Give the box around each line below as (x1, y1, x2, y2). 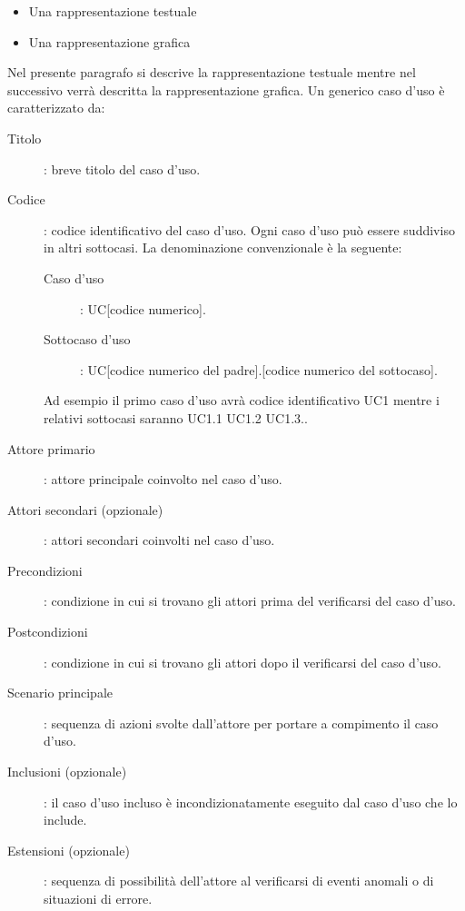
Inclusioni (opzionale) (7, 762, 127, 781)
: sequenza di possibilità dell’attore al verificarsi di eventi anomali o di (44, 871, 434, 890)
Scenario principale (7, 683, 113, 702)
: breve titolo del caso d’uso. (44, 159, 201, 178)
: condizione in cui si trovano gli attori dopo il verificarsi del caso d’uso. (44, 652, 441, 671)
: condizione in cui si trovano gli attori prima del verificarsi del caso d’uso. (44, 591, 456, 610)
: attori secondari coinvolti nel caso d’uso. (44, 530, 275, 550)
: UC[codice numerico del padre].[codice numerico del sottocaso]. (80, 360, 438, 379)
